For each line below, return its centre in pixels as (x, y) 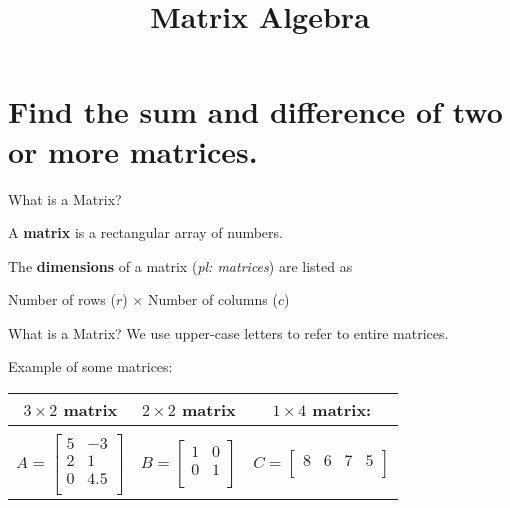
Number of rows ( (62, 299)
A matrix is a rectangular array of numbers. (145, 232)
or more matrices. (133, 150)
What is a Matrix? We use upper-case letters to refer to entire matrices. (228, 332)
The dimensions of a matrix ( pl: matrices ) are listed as (180, 265)
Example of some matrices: (90, 366)
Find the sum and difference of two (255, 111)
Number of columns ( (212, 299)
